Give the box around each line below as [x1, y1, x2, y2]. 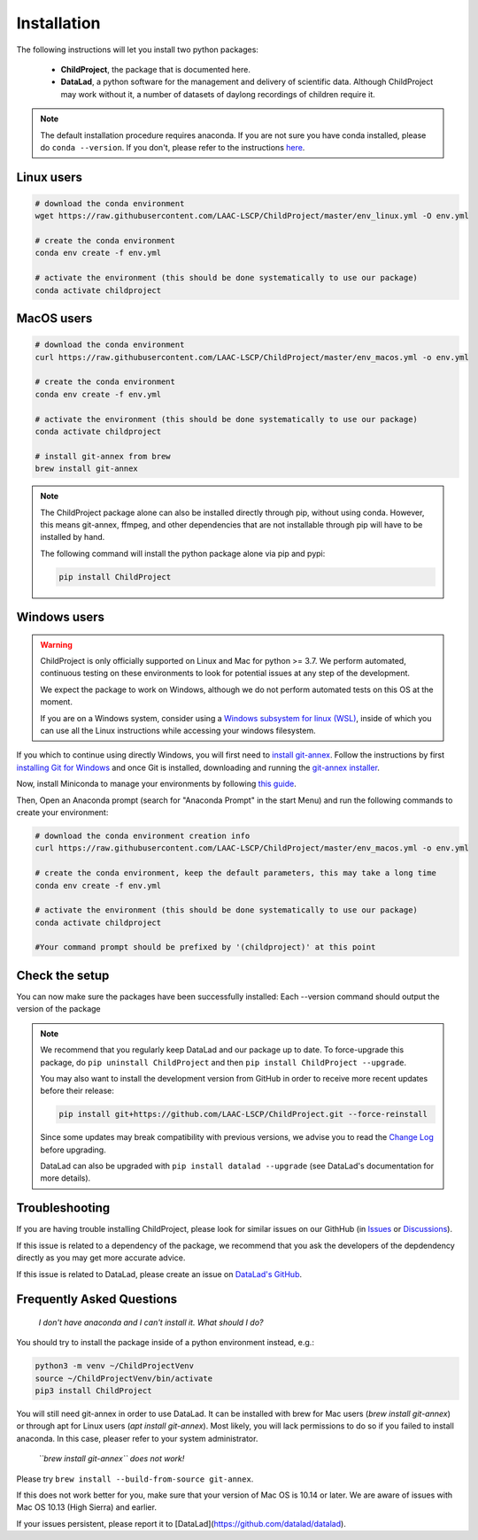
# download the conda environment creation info [35, 830, 251, 841]
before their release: [40, 1085, 114, 1097]
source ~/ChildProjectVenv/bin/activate [35, 1373, 212, 1383]
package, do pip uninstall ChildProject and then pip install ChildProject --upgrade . [40, 1057, 407, 1067]
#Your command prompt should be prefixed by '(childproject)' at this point [35, 943, 376, 952]
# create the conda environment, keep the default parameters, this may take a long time [35, 868, 437, 878]
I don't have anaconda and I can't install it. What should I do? [38, 1317, 264, 1328]
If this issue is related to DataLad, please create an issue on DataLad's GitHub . [16, 1268, 303, 1279]
